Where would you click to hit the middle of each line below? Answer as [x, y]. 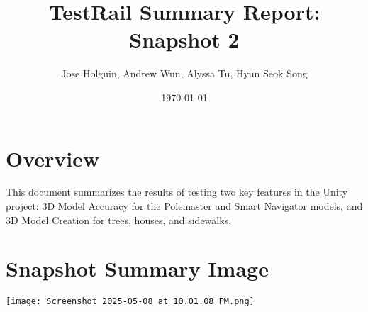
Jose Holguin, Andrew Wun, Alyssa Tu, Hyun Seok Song [184, 73]
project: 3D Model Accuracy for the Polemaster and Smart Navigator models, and [184, 206]
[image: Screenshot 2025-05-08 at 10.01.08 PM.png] [130, 302]
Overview [53, 158]
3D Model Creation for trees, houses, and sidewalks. [119, 219]
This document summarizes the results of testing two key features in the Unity [177, 192]
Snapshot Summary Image [137, 268]
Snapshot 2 [184, 39]
